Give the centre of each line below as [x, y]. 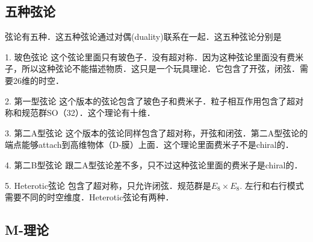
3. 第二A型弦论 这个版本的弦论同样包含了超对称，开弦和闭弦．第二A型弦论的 [156, 132]
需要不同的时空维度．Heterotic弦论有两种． [89, 197]
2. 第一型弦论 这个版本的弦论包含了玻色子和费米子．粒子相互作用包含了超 [150, 100]
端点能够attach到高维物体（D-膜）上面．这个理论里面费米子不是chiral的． [149, 145]
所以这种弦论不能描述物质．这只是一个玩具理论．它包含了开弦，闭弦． [160, 68]
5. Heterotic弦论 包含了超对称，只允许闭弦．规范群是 [108, 185]
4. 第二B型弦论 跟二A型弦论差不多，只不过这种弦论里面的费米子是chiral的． [154, 164]
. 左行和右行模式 [272, 185]
